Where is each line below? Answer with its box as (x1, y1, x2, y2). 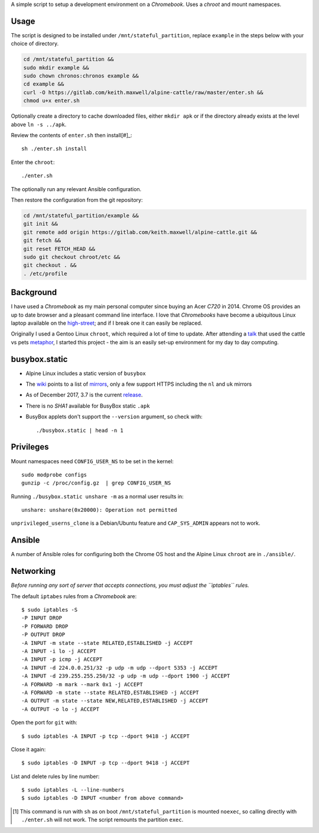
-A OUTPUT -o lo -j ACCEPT (21, 706, 100, 712)
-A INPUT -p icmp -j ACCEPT (21, 656, 103, 663)
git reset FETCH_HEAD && (23, 246, 96, 252)
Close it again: (11, 745, 46, 753)
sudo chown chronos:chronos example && (23, 73, 139, 79)
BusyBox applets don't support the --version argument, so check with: (25, 413, 203, 420)
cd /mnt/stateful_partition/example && (23, 212, 139, 219)
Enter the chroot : (11, 159, 56, 166)
